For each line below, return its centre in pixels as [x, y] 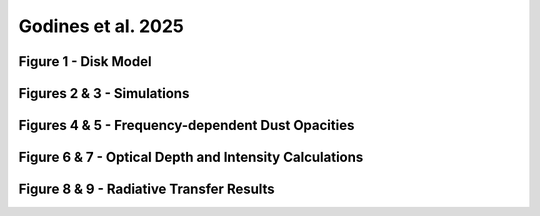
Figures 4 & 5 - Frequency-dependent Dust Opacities [186, 125]
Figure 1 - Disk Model [85, 61]
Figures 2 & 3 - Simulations [104, 93]
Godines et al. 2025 [101, 26]
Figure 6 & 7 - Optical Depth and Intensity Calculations [191, 157]
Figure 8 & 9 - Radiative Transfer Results [146, 189]
